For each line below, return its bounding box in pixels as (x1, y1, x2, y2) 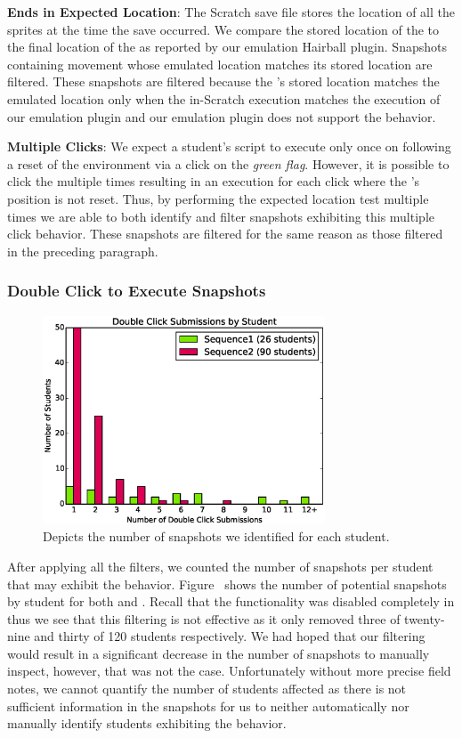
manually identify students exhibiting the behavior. (7, 714, 287, 733)
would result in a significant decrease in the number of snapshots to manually (7, 644, 430, 662)
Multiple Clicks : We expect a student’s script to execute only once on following (7, 137, 451, 156)
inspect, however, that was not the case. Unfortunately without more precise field (7, 661, 451, 680)
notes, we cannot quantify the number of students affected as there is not (7, 679, 407, 698)
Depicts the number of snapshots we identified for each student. (43, 527, 390, 546)
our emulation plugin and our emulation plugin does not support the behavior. (7, 107, 436, 126)
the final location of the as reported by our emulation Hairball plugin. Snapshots (7, 37, 447, 56)
